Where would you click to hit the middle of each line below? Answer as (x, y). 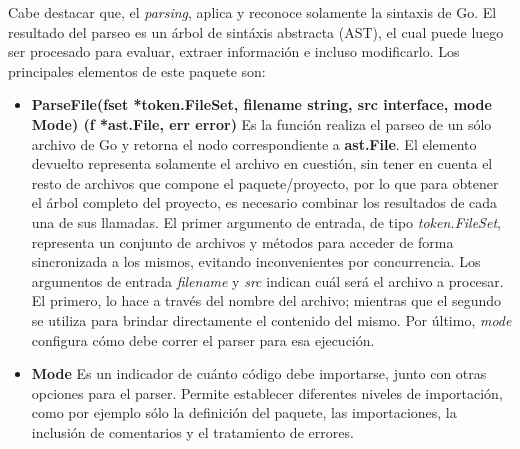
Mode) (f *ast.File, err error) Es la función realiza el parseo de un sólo (261, 123)
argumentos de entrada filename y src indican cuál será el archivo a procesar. (267, 280)
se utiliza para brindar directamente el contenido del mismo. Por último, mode (271, 319)
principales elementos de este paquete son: (137, 70)
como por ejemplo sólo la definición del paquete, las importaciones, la (244, 412)
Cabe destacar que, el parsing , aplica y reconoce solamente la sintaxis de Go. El (252, 12)
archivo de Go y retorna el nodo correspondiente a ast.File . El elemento (254, 143)
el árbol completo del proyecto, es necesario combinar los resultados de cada (264, 202)
